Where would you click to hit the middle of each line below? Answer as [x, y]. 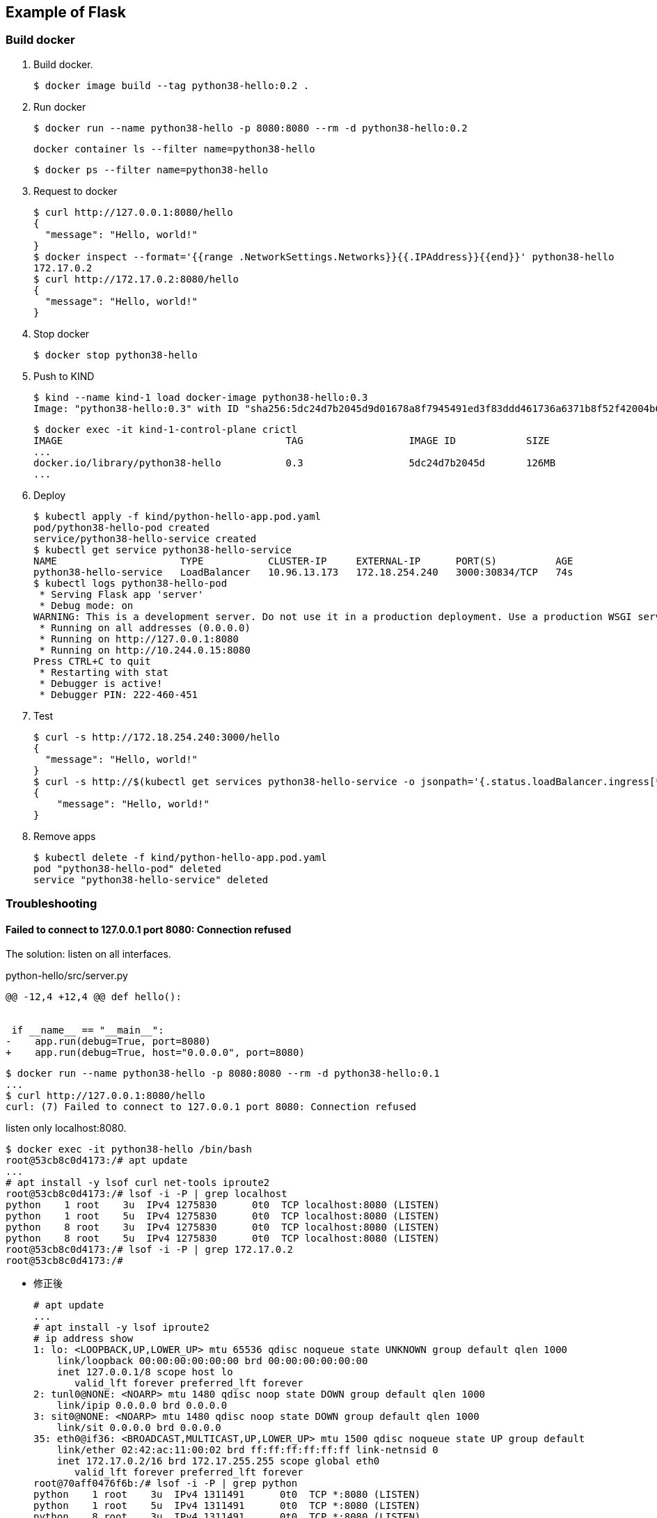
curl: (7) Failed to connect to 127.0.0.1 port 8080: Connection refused [211, 1107]
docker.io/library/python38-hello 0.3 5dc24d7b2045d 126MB [295, 462]
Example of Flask [66, 12]
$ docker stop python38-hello [116, 355]
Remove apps [65, 836]
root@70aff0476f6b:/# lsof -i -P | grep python [166, 1484]
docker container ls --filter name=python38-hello [174, 149]
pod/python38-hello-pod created [121, 527]
